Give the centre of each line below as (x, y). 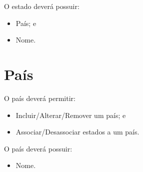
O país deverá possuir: (38, 148)
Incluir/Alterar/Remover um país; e (71, 115)
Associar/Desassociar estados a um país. (77, 132)
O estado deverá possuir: (42, 6)
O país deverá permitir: (40, 98)
